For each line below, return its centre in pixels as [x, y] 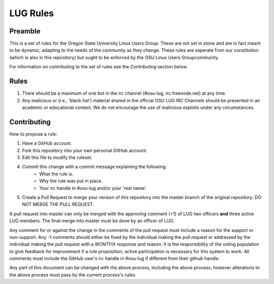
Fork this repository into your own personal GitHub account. [84, 150]
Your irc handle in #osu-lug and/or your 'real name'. [93, 188]
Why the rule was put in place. [71, 181]
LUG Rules [32, 13]
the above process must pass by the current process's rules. [73, 275]
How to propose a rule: [33, 134]
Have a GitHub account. [47, 143]
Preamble [25, 31]
